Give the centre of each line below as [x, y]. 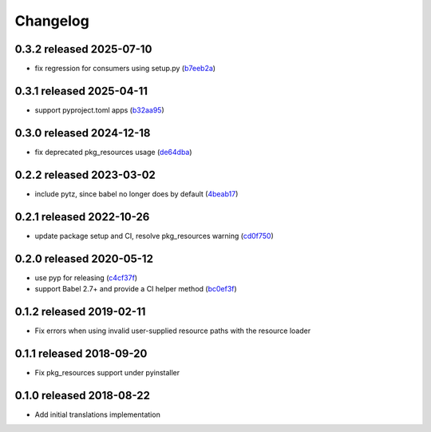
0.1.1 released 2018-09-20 [81, 353]
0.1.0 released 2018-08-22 [83, 395]
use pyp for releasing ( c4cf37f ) [86, 277]
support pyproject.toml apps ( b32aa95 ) [99, 110]
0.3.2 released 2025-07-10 [83, 49]
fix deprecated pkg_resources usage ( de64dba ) [113, 152]
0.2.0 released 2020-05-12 [84, 258]
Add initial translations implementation [98, 414]
